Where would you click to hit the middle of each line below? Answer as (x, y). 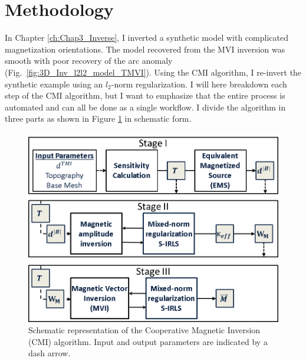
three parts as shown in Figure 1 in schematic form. (98, 118)
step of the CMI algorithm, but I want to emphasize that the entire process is (145, 95)
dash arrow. (50, 353)
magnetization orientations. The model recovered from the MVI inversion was (145, 49)
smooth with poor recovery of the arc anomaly (89, 61)
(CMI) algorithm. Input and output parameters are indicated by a (148, 341)
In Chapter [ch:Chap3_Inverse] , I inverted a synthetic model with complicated (147, 38)
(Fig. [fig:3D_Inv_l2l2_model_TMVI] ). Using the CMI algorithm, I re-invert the (153, 72)
